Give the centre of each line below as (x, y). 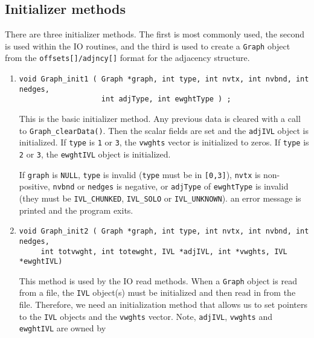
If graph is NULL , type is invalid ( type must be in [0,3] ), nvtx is (140, 174)
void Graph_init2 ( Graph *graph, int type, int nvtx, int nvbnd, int (164, 231)
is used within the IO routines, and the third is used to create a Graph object (148, 46)
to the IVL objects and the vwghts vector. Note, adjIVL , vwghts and (146, 316)
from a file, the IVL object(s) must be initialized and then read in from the (157, 292)
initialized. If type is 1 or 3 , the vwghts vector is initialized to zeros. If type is (164, 142)
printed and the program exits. (76, 210)
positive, (34, 186)
